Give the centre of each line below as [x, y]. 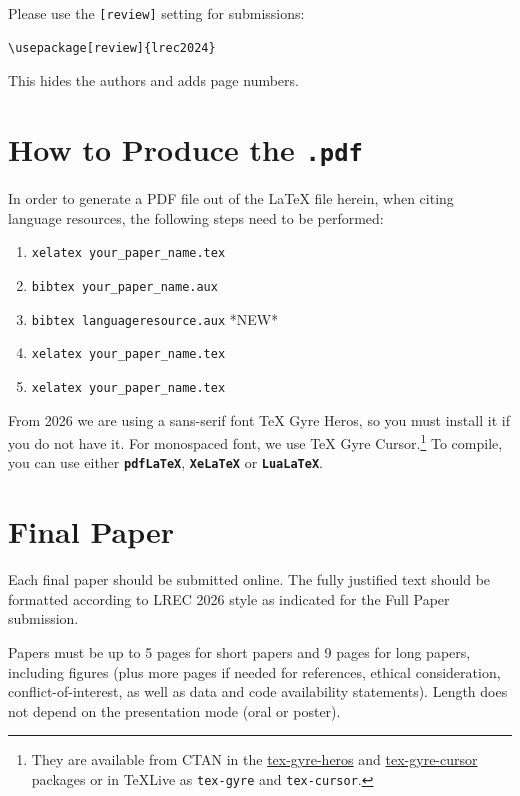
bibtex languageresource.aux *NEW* [155, 318]
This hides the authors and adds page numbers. [153, 80]
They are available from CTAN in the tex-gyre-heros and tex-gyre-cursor [254, 759]
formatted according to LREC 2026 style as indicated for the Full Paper [229, 598]
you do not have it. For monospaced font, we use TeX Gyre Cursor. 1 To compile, [255, 441]
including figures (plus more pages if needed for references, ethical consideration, [254, 671]
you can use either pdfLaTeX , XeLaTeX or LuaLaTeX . [165, 462]
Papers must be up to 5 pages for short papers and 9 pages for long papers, [239, 651]
